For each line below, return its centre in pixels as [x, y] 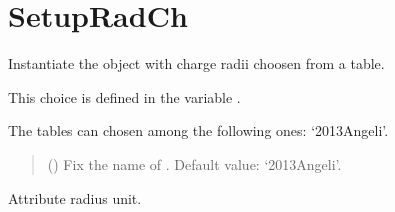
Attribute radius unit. [75, 197]
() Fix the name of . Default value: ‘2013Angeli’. [194, 163]
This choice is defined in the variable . [124, 96]
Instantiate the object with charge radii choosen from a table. [196, 63]
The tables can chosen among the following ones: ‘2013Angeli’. [198, 130]
